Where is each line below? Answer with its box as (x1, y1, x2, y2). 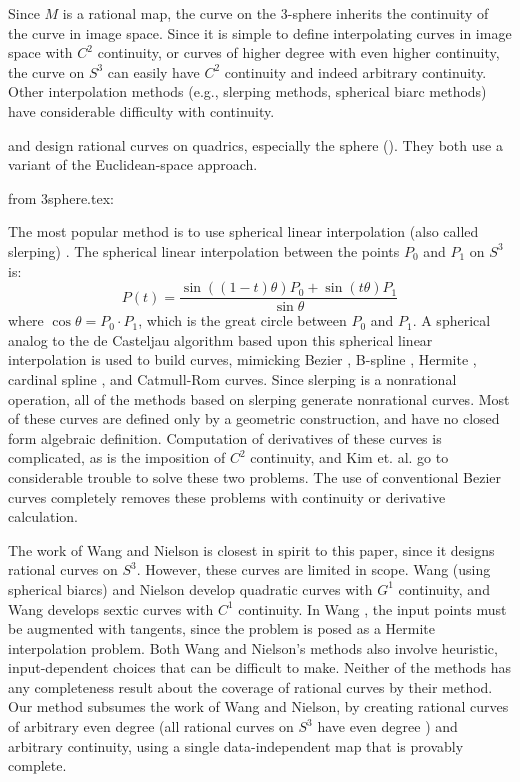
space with (8, 42, 73, 63)
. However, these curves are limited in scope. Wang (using (136, 559, 491, 580)
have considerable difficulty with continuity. (8, 100, 275, 121)
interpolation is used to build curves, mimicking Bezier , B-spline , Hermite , (8, 349, 477, 370)
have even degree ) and (317, 716, 458, 737)
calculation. (8, 506, 79, 527)
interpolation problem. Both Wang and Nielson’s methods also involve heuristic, (8, 637, 498, 658)
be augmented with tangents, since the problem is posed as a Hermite (8, 618, 436, 639)
